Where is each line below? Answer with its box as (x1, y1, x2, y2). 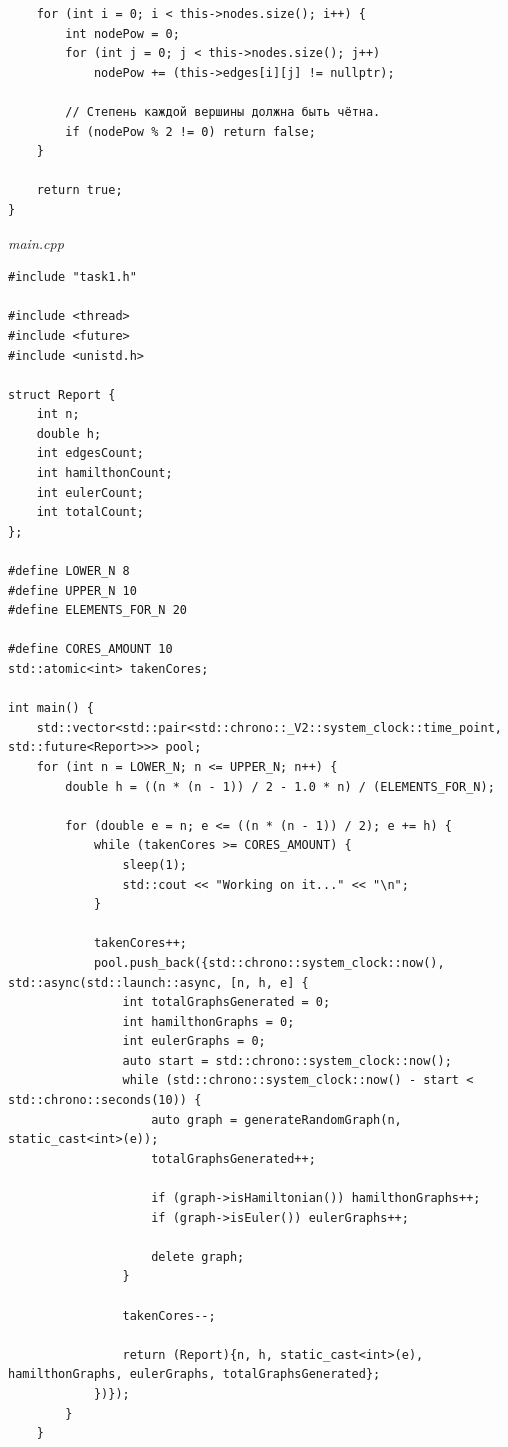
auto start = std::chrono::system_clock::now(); (122, 1053, 452, 1068)
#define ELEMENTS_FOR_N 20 (8, 603, 187, 618)
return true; (36, 183, 123, 198)
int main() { (8, 701, 94, 716)
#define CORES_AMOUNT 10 (8, 642, 173, 657)
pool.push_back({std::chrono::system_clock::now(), (93, 955, 445, 970)
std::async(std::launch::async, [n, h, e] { (8, 975, 309, 990)
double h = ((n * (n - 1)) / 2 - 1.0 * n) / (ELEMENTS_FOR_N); (65, 779, 495, 794)
